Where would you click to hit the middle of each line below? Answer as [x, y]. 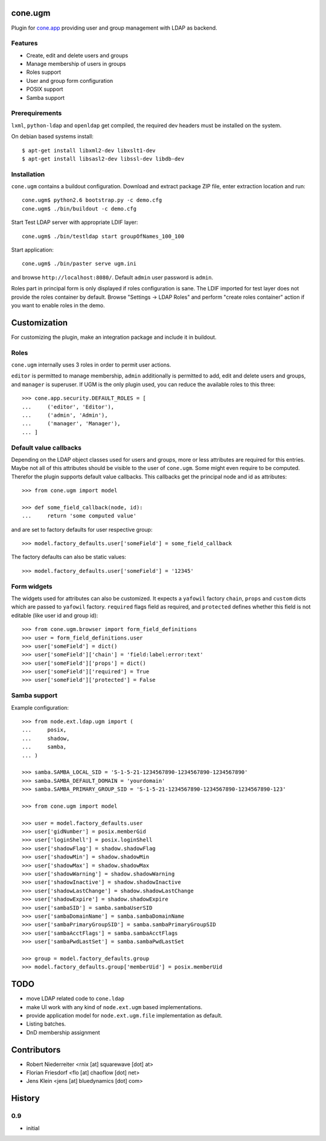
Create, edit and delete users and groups [77, 55]
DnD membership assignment [63, 1032]
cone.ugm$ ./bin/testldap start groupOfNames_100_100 [103, 236]
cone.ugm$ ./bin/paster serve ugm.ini [79, 264]
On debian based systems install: [52, 137]
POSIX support [45, 89]
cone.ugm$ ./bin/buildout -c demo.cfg [79, 208]
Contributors [36, 1050]
